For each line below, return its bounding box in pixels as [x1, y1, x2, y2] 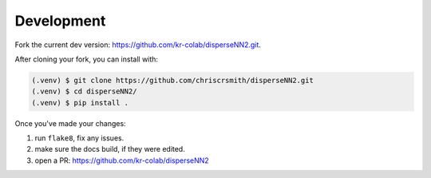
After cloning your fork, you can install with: [14, 54, 159, 64]
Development [14, 12, 106, 30]
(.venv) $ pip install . [31, 98, 129, 107]
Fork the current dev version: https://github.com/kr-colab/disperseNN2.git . [14, 40, 261, 49]
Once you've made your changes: [14, 118, 127, 128]
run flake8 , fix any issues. [34, 133, 125, 143]
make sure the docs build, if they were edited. [34, 144, 185, 154]
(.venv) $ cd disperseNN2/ [31, 87, 137, 96]
